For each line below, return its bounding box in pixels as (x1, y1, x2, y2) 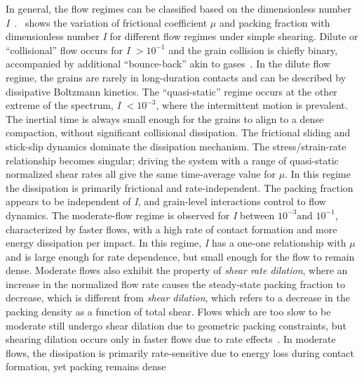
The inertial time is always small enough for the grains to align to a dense (6, 111, 324, 126)
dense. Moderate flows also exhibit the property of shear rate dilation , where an (6, 263, 348, 278)
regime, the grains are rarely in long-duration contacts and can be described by (6, 70, 346, 84)
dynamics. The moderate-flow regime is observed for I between (6, 207, 275, 222)
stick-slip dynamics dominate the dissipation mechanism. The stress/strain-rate (6, 138, 346, 153)
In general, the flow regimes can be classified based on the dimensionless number (6, 1, 351, 15)
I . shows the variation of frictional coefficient (6, 15, 208, 30)
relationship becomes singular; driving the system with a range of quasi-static (6, 152, 339, 167)
